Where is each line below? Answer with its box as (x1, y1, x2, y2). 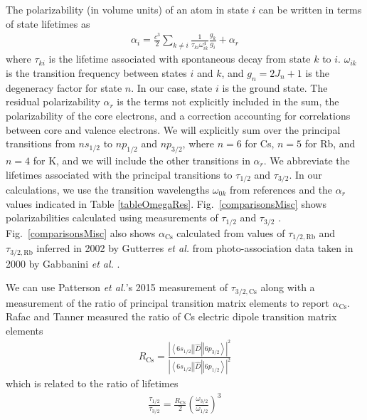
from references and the (230, 182, 333, 196)
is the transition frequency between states (6, 65, 187, 80)
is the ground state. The (222, 80, 328, 95)
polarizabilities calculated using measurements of (6, 210, 218, 225)
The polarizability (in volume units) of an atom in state (6, 2, 249, 16)
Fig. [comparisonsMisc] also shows (6, 225, 156, 240)
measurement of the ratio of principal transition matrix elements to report (6, 295, 329, 310)
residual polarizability (6, 94, 100, 109)
